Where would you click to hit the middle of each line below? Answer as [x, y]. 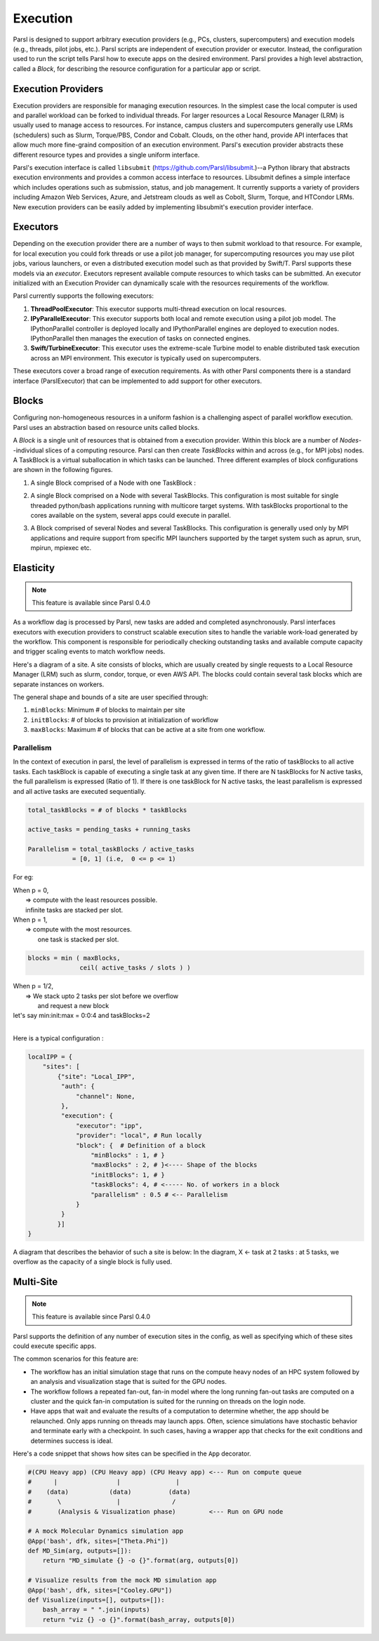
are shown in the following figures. [63, 470]
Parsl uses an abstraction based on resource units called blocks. [106, 427]
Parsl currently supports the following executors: [84, 296]
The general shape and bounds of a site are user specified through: [111, 697]
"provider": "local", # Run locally [139, 1136]
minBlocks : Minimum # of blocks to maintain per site [108, 710]
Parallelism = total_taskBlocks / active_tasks [111, 849]
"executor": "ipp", [109, 1125]
